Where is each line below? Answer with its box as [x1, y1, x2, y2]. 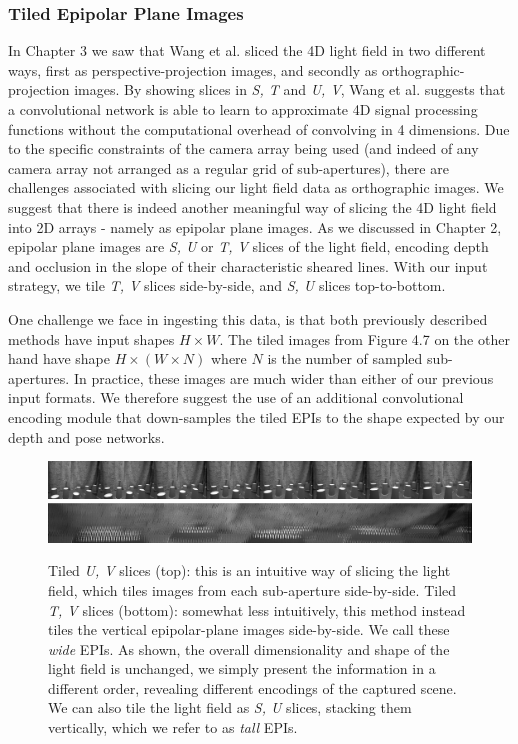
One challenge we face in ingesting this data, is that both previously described [8, 308, 488, 329]
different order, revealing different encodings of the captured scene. [48, 677, 457, 698]
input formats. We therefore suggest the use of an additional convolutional [8, 387, 464, 408]
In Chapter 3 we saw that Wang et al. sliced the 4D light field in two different [8, 40, 486, 61]
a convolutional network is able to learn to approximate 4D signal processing [8, 99, 478, 119]
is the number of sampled [267, 348, 423, 369]
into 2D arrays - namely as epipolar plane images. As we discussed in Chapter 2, [8, 216, 502, 237]
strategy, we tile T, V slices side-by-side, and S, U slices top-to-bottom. [8, 275, 446, 296]
